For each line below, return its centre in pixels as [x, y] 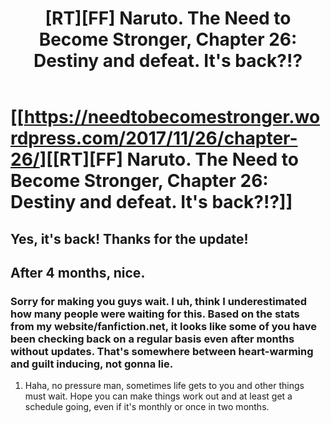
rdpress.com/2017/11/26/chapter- [154, 138]
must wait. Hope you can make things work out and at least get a [158, 396]
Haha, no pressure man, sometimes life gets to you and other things [164, 386]
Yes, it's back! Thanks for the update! [129, 238]
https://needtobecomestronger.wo [172, 117]
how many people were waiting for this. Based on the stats [155, 314]
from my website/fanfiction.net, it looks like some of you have [164, 326]
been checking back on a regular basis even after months [152, 339]
